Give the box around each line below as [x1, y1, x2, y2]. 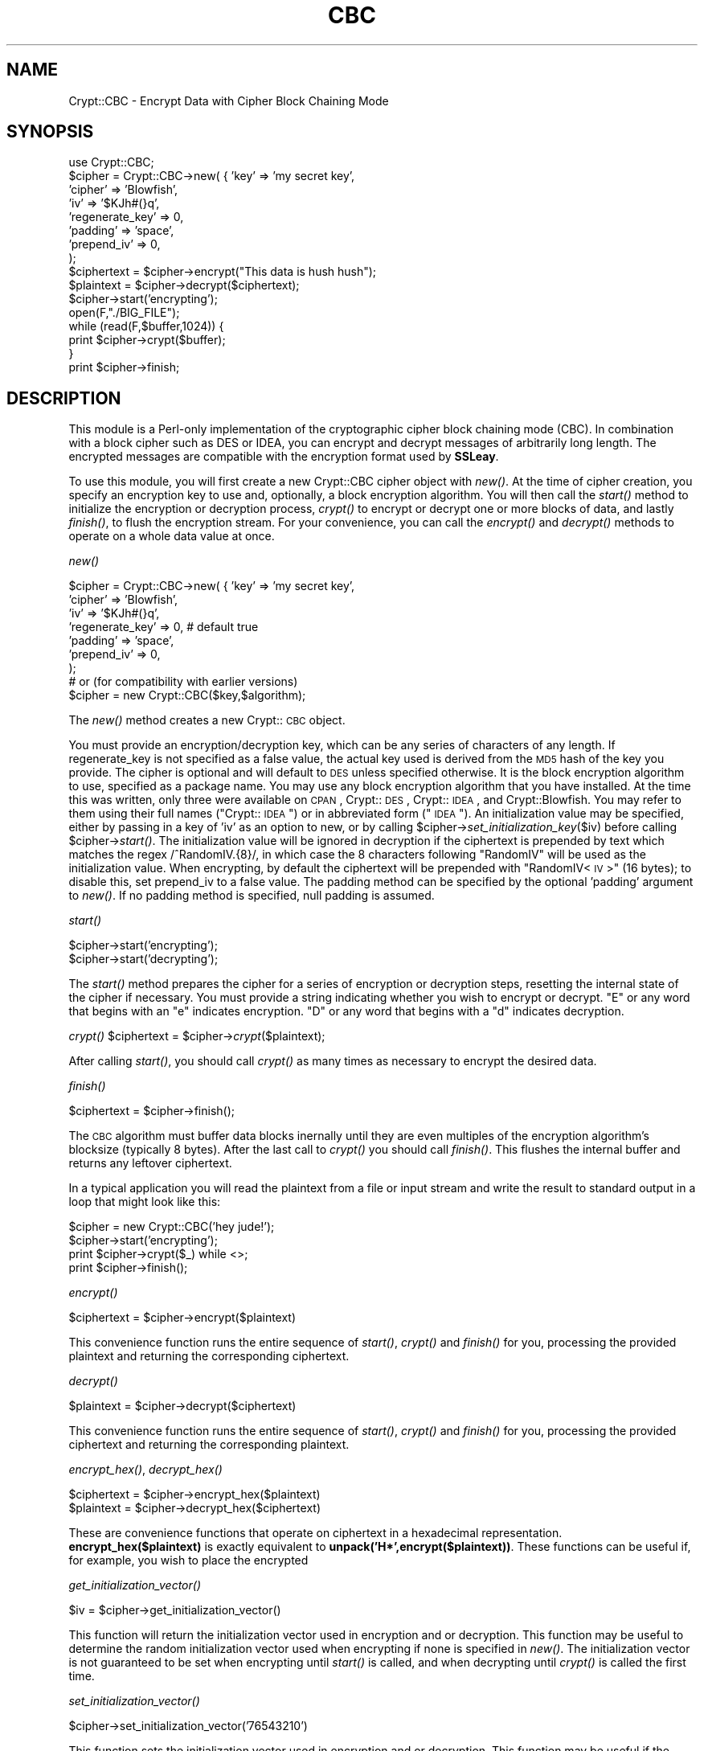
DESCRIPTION [6, 388, 121, 408]
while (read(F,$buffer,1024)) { [68, 319, 224, 334]
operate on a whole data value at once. [68, 529, 275, 543]
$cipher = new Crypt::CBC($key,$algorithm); [68, 688, 306, 703]
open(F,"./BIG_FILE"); [68, 306, 180, 320]
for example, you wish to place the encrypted [68, 1553, 309, 1568]
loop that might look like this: [68, 1195, 221, 1209]
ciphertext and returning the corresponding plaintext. [68, 1437, 350, 1452]
